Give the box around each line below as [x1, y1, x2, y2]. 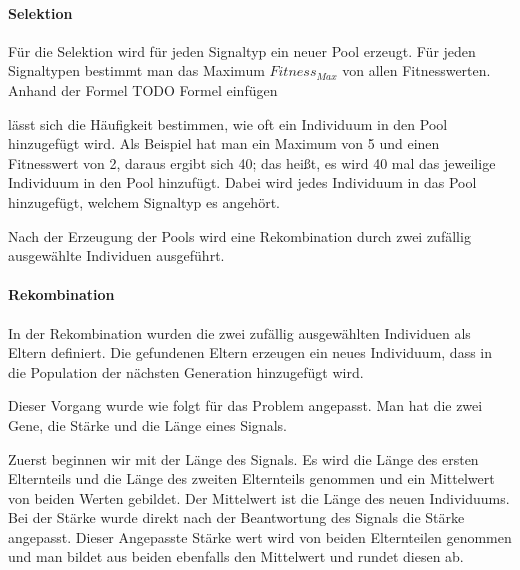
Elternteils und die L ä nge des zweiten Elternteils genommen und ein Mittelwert [8, 468, 495, 489]
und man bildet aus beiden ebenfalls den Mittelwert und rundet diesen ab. [8, 546, 464, 567]
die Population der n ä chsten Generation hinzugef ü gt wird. [8, 361, 364, 382]
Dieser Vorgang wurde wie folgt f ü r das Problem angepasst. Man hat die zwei [8, 395, 483, 416]
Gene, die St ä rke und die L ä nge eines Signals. [8, 414, 287, 435]
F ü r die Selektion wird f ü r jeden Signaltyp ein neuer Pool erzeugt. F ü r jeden [8, 40, 476, 61]
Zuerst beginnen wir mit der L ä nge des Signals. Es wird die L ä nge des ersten [8, 448, 479, 469]
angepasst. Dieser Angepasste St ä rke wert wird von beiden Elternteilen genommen [8, 526, 512, 547]
